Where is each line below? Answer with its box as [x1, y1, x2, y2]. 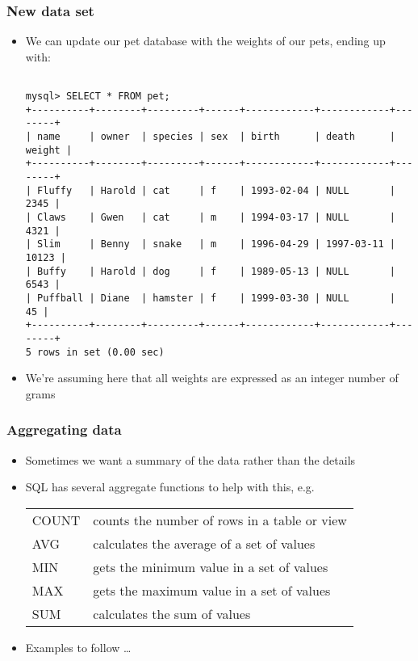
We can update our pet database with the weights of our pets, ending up [25, 32, 386, 49]
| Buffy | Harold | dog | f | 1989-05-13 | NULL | [25, 265, 395, 277]
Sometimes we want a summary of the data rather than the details [25, 451, 356, 468]
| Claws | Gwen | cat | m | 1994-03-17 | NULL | [25, 211, 395, 223]
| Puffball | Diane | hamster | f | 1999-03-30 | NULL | [25, 292, 395, 304]
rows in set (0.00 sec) [37, 346, 165, 358]
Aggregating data [6, 419, 122, 440]
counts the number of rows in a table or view [93, 510, 347, 529]
